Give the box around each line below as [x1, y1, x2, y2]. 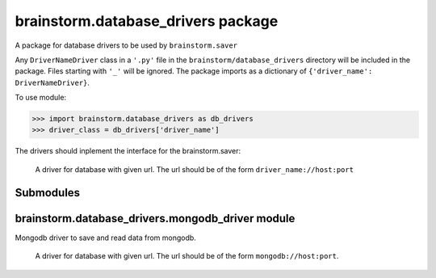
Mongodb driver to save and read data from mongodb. [15, 233, 197, 242]
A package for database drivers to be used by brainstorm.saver [15, 40, 238, 50]
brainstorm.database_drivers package [15, 12, 279, 30]
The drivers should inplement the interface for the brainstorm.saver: [15, 146, 241, 156]
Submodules [15, 186, 81, 200]
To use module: [15, 93, 67, 103]
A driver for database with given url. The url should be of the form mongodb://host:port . [35, 251, 339, 261]
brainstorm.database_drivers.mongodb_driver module [15, 211, 296, 225]
